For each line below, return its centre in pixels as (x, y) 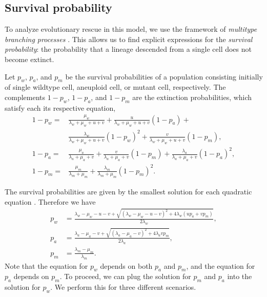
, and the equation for (221, 265)
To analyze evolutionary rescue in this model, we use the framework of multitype (131, 29)
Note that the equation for (46, 265)
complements (25, 97)
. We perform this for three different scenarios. (123, 287)
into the (240, 276)
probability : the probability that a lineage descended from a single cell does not (128, 49)
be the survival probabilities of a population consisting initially (164, 76)
